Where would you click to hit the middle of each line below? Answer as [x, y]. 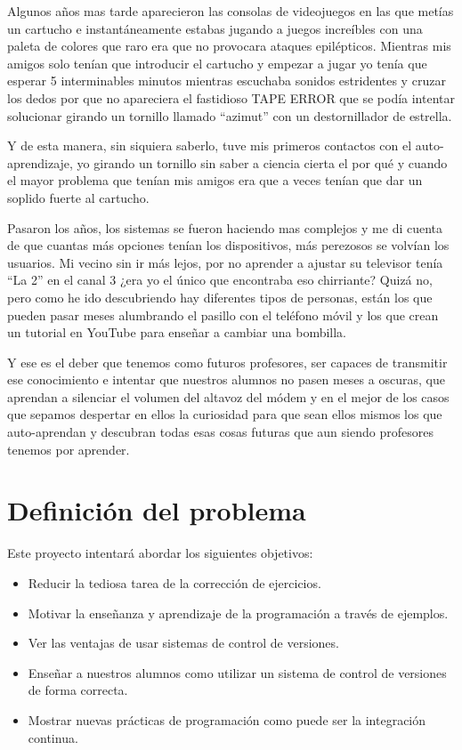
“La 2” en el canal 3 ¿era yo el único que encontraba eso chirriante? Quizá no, [220, 280]
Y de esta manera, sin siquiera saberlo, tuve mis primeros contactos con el [210, 145]
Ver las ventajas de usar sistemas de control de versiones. [183, 643]
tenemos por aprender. [69, 449]
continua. [53, 737]
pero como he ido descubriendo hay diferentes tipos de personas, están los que [220, 297]
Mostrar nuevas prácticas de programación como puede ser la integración [227, 719]
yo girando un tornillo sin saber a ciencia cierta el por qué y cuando [262, 162]
